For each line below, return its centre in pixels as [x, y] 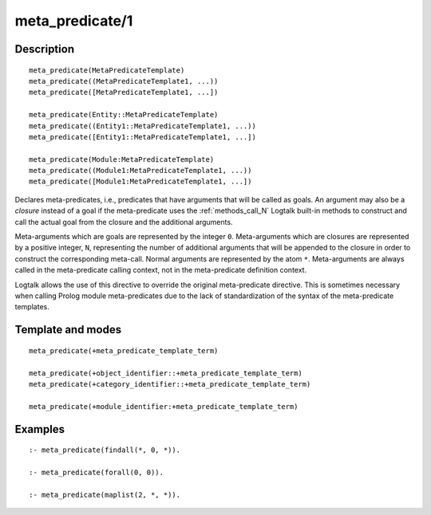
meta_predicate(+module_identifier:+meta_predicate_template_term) [164, 406]
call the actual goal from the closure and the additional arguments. [124, 222]
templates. [32, 307]
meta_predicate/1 [74, 21]
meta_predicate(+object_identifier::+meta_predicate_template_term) [166, 373]
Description [45, 49]
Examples [40, 429]
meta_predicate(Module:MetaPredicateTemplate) [122, 159]
